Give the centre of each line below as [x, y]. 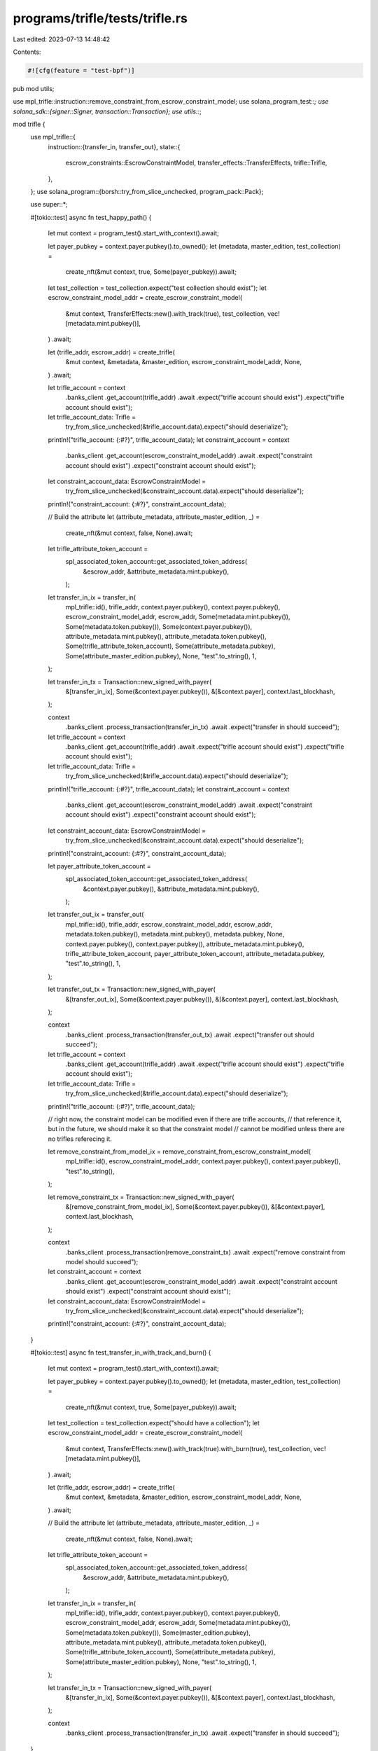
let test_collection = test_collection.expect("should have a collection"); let [154, 1423]
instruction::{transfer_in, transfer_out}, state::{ [114, 146]
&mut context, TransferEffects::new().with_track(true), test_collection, [166, 313]
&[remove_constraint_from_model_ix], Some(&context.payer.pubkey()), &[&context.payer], [195, 1207]
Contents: [27, 52]
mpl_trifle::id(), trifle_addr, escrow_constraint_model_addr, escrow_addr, [169, 924]
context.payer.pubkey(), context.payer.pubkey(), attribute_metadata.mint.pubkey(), [185, 944]
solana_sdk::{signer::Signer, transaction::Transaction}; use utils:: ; [107, 111]
